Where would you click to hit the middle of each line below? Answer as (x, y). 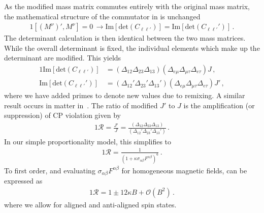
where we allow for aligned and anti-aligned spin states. (90, 204)
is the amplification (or (219, 105)
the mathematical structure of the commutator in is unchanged (102, 16)
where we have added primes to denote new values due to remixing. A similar (125, 95)
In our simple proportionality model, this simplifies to (88, 141)
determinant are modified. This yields (63, 58)
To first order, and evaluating (50, 170)
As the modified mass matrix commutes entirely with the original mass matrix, (127, 6)
